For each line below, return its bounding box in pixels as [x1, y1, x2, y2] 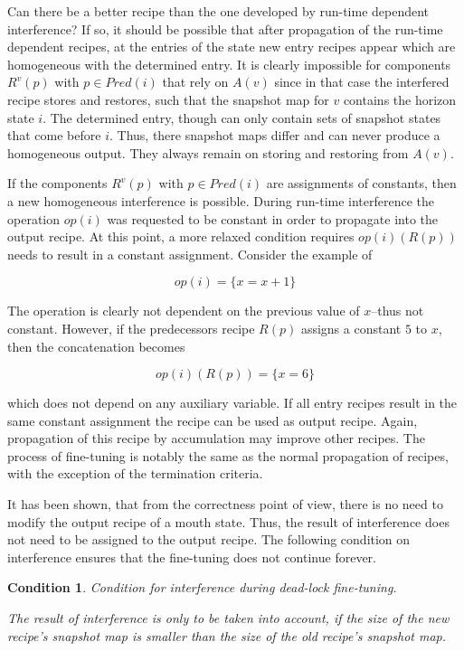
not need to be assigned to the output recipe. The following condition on [7, 530, 411, 549]
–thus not [371, 301, 424, 320]
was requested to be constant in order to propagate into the [107, 209, 439, 228]
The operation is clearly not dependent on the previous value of [7, 301, 360, 320]
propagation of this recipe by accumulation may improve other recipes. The [7, 429, 425, 448]
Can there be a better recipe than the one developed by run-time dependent [7, 2, 430, 20]
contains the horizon [343, 90, 457, 108]
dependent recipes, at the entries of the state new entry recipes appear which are [7, 37, 456, 56]
